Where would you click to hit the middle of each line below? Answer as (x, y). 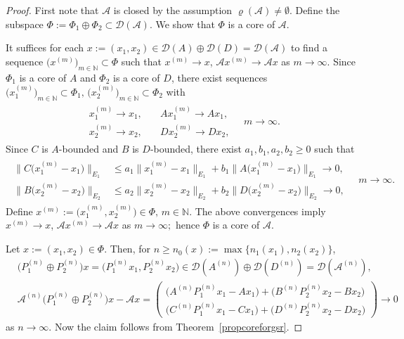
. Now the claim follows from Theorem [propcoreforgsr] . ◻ (176, 327)
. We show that (182, 24)
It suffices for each (45, 47)
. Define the (314, 10)
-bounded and (89, 149)
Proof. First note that (52, 10)
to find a (309, 47)
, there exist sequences (219, 77)
